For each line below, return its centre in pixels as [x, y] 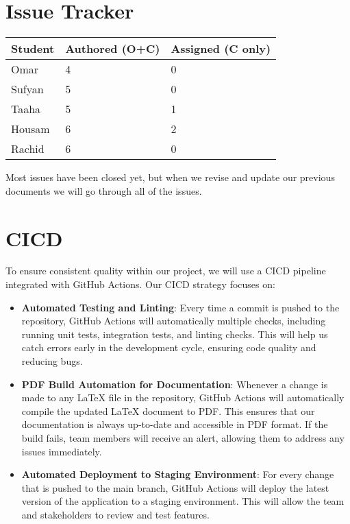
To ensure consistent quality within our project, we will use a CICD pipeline [166, 271]
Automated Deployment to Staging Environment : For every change [178, 474]
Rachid [28, 149]
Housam [30, 129]
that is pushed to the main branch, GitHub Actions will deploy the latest [175, 487]
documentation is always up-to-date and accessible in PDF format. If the [175, 424]
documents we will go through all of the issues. [104, 190]
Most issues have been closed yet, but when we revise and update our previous [170, 177]
